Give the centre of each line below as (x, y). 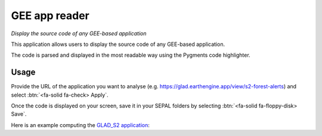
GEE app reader (50, 16)
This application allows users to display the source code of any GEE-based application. (118, 44)
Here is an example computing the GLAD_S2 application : (80, 125)
